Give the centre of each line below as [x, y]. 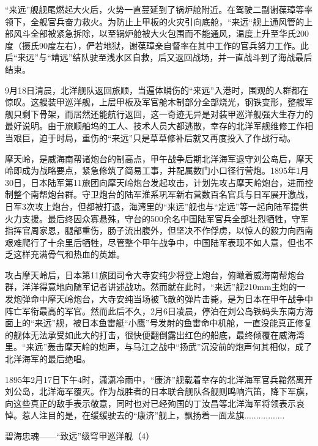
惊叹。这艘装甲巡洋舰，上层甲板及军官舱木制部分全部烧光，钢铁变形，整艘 [155, 102]
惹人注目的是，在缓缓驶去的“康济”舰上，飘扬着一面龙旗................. [153, 415]
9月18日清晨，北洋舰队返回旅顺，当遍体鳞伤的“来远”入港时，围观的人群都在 [157, 90]
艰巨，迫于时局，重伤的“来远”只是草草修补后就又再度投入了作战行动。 [154, 137]
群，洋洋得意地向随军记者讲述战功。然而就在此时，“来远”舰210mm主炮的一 [155, 287]
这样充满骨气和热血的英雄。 [69, 254]
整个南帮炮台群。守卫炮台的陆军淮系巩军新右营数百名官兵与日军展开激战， [163, 194]
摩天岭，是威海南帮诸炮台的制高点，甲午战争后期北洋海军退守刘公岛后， [150, 158]
